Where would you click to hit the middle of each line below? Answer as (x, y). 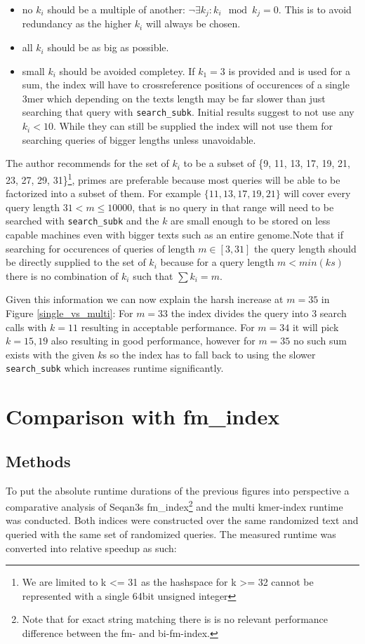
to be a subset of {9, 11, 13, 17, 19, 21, (267, 163)
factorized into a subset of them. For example (104, 193)
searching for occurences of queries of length (100, 248)
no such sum (320, 341)
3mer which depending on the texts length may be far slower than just (174, 98)
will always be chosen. (193, 24)
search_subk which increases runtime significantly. (115, 368)
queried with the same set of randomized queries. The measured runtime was (171, 534)
